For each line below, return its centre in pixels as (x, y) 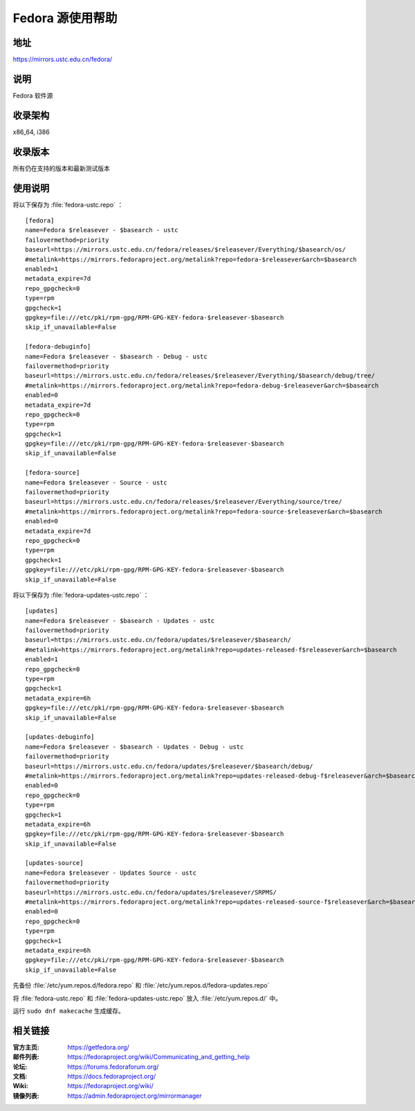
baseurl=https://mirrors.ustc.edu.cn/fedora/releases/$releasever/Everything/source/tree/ (184, 502)
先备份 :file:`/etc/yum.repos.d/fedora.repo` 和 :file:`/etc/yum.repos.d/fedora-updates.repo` (141, 986)
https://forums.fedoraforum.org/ (113, 1067)
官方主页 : (26, 1047)
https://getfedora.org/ (98, 1047)
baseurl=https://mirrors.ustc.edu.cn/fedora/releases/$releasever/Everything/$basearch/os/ (185, 250)
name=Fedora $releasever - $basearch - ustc (102, 230)
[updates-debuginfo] (60, 737)
